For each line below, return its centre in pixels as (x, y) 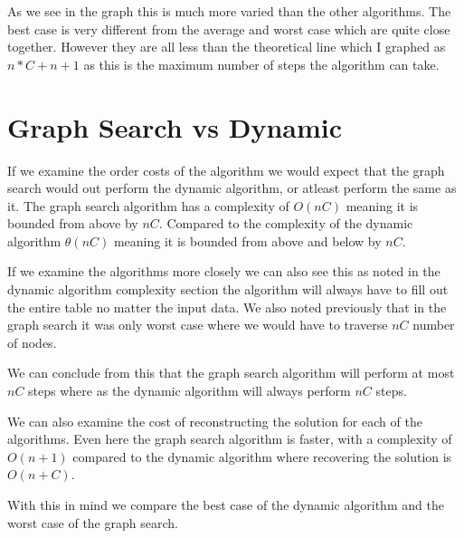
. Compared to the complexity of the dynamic (286, 223)
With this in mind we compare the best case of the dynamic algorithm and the (226, 504)
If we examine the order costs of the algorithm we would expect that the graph (226, 170)
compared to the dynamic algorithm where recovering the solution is (262, 456)
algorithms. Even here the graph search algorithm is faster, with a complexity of (230, 439)
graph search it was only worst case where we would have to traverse (198, 325)
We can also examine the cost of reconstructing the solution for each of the (215, 421)
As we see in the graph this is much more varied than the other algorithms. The (229, 11)
